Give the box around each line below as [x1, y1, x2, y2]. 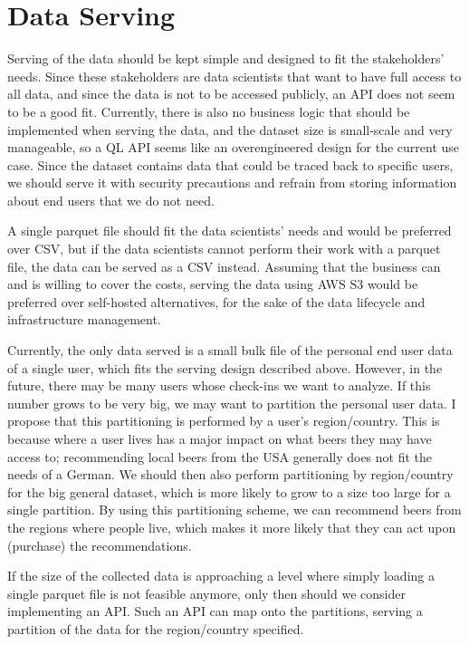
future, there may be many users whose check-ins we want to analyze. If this [7, 376, 431, 395]
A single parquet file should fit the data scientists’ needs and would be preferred [7, 221, 452, 240]
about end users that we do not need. [7, 190, 215, 209]
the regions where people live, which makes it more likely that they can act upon [7, 517, 456, 536]
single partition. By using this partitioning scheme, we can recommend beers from [7, 500, 462, 519]
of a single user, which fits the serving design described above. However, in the [7, 358, 443, 377]
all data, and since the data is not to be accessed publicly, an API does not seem [7, 84, 455, 103]
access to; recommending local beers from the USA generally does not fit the [7, 447, 433, 466]
